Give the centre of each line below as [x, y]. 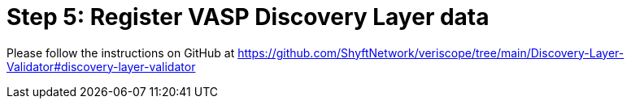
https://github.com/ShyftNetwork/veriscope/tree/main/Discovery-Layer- [431, 52]
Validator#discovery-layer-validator [101, 66]
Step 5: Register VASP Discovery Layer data [248, 17]
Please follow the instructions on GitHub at [121, 52]
